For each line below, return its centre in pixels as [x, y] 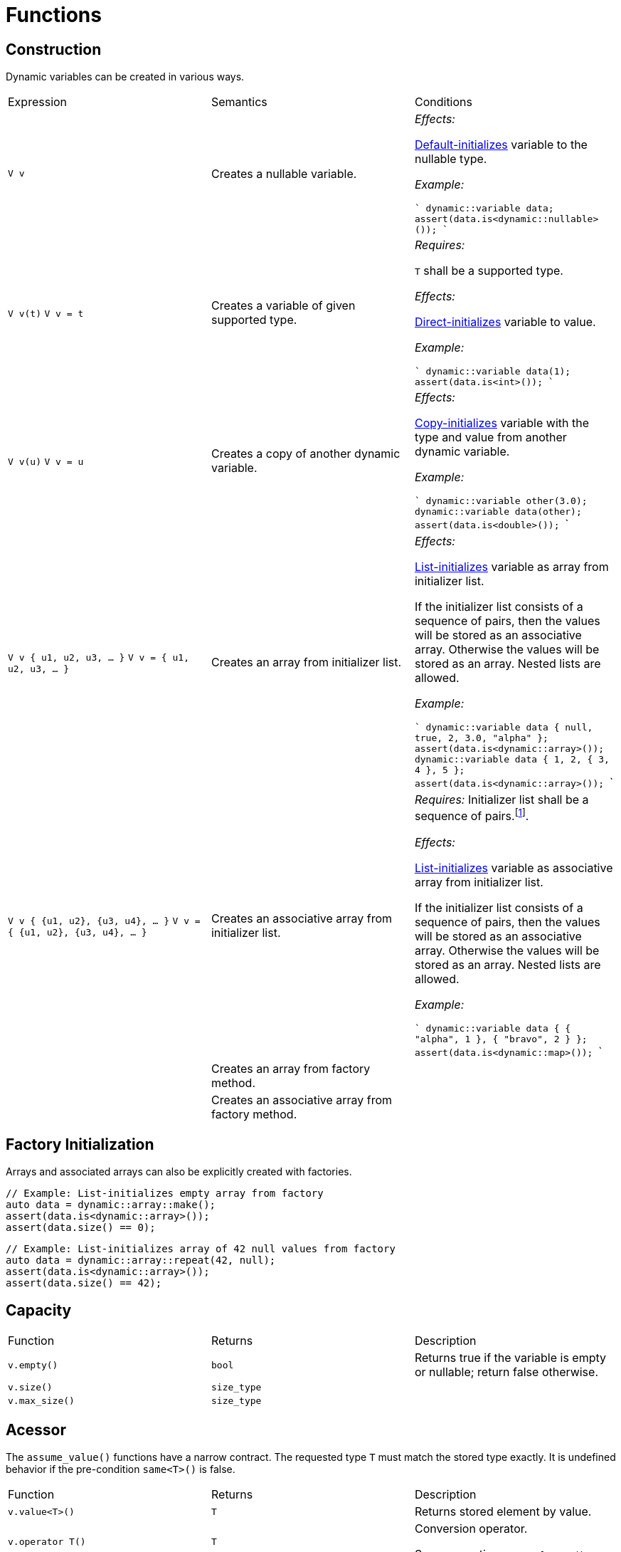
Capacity [39, 1310]
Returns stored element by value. [503, 1512]
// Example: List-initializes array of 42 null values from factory [201, 1249]
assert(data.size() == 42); [84, 1283]
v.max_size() [41, 1401]
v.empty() [33, 1365]
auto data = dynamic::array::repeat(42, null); [141, 1260]
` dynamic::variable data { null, [504, 728]
